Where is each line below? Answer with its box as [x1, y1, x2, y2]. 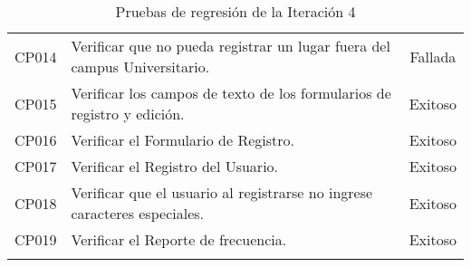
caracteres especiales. [71, 203, 204, 224]
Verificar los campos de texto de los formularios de [71, 82, 391, 103]
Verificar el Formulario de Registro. [71, 129, 294, 150]
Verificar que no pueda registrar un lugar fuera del [71, 35, 390, 56]
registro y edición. [71, 103, 185, 124]
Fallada [409, 45, 457, 67]
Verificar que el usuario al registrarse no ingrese [71, 182, 373, 203]
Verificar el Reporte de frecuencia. [71, 229, 287, 250]
